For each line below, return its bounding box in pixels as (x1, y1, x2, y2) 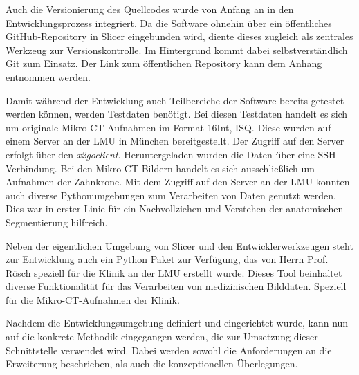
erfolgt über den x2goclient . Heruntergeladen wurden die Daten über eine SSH (6, 147, 336, 161)
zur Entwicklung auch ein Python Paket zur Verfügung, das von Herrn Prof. (6, 252, 329, 266)
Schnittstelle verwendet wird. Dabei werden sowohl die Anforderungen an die (6, 342, 332, 357)
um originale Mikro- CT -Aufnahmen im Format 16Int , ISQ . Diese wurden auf (6, 120, 331, 134)
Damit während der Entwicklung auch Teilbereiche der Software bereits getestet (6, 93, 344, 107)
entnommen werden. (6, 69, 91, 84)
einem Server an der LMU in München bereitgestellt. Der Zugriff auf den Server (6, 134, 344, 148)
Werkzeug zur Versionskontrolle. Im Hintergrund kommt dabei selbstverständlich (6, 42, 348, 57)
